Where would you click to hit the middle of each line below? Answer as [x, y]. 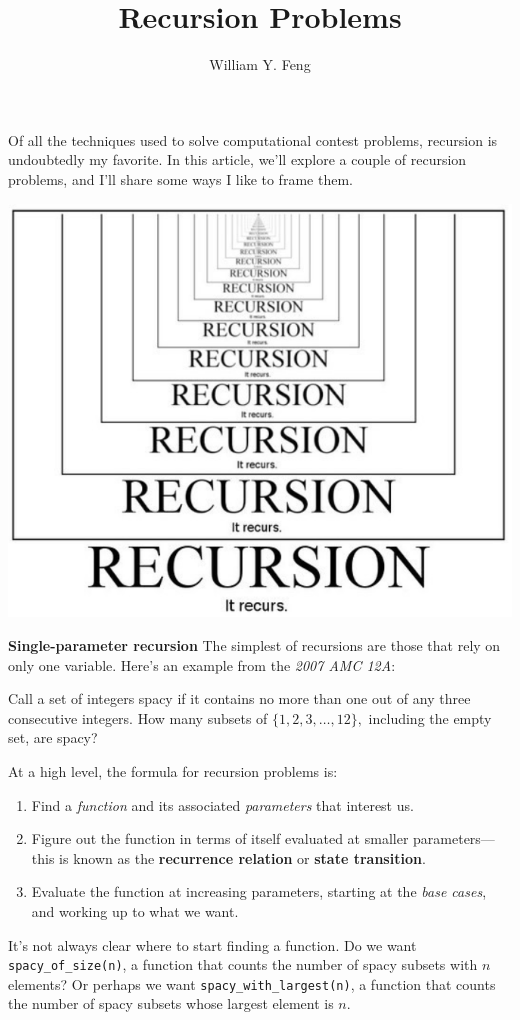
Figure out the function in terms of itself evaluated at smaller [220, 838]
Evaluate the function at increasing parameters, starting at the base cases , [259, 891]
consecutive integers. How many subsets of [138, 717]
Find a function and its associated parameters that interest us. [222, 804]
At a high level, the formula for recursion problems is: [173, 771]
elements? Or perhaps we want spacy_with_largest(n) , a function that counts [252, 983]
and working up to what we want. [135, 910]
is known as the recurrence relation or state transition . [242, 857]
